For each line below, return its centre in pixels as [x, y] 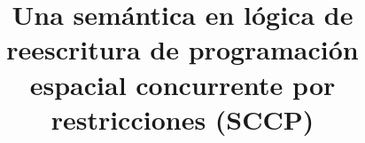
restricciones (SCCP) [182, 119]
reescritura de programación [182, 49]
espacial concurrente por [182, 84]
